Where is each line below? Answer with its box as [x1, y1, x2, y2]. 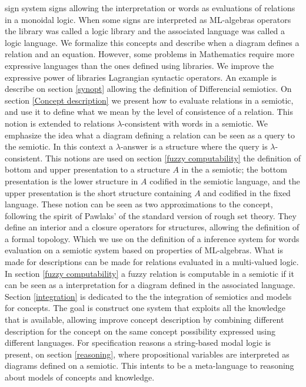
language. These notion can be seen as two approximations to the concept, [5, 198, 273, 210]
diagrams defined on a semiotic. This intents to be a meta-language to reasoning [5, 359, 294, 372]
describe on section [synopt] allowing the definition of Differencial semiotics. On [5, 82, 292, 95]
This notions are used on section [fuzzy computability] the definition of [45, 151, 301, 164]
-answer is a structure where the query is [120, 140, 268, 153]
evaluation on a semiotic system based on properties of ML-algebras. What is [5, 244, 283, 256]
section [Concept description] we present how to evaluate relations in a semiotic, [5, 94, 294, 106]
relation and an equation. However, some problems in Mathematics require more [5, 48, 294, 60]
